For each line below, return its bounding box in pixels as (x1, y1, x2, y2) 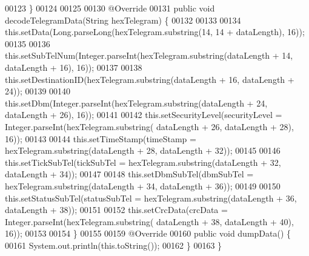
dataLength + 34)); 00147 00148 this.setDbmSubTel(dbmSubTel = (5, 168, 254, 180)
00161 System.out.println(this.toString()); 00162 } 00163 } (5, 238, 222, 251)
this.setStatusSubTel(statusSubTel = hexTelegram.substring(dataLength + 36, (5, 191, 297, 204)
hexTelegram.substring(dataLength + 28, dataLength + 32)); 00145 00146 (5, 144, 281, 157)
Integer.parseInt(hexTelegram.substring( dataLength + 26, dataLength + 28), (5, 120, 294, 133)
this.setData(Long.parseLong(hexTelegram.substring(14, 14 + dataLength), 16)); (5, 25, 305, 38)
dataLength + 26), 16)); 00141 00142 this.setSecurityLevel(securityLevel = (5, 108, 282, 121)
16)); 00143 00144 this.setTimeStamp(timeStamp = (5, 132, 196, 145)
